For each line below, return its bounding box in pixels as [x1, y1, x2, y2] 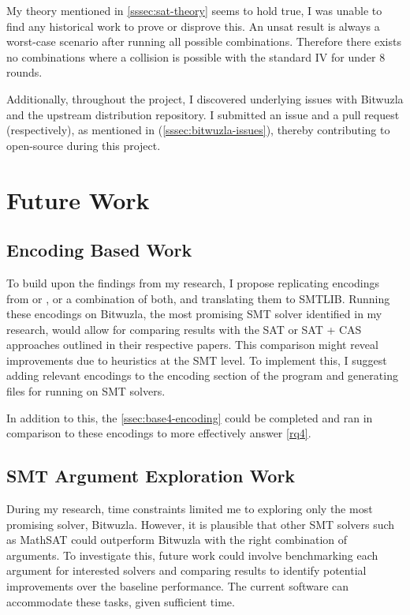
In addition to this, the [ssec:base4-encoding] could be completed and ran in [6, 409, 373, 426]
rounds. [6, 64, 43, 81]
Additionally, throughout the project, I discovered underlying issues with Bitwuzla [6, 90, 404, 107]
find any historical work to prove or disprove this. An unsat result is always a [6, 17, 380, 34]
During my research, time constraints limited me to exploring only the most [6, 501, 373, 517]
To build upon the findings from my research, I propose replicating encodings [6, 274, 380, 291]
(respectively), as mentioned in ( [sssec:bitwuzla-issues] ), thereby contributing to [6, 122, 390, 138]
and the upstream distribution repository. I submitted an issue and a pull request [6, 106, 400, 122]
